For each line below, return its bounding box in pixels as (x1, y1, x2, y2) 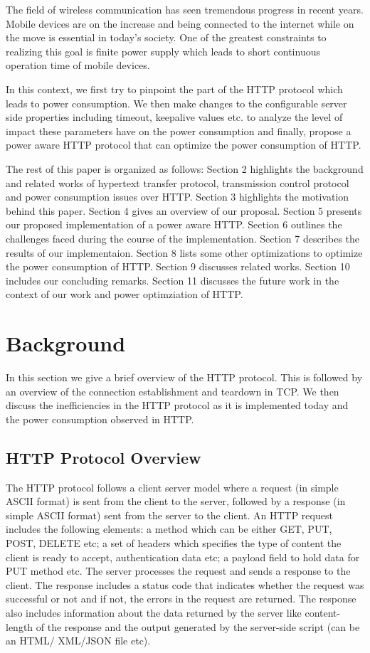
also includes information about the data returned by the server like (6, 605, 302, 620)
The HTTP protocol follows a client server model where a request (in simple (6, 479, 339, 494)
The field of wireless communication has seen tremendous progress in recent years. (6, 2, 364, 16)
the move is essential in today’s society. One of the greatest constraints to (6, 30, 327, 45)
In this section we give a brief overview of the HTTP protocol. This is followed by (6, 370, 363, 384)
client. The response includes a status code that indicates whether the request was (6, 577, 364, 592)
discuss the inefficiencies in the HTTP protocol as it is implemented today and (6, 398, 349, 413)
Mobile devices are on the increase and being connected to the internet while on (6, 16, 354, 31)
